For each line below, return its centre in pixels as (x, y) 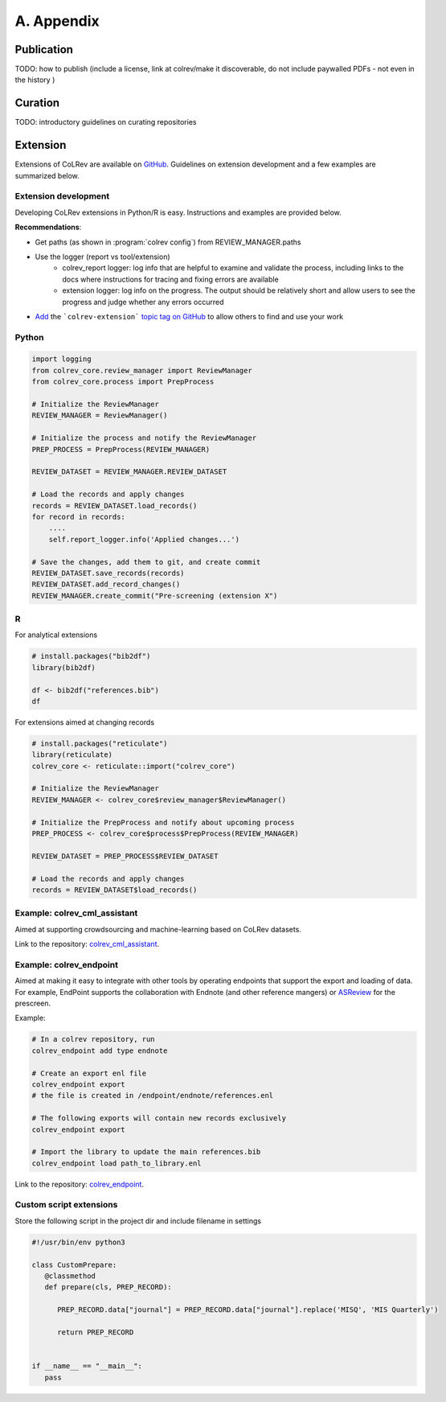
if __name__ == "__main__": (87, 1366)
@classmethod (70, 1276)
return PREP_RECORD (96, 1332)
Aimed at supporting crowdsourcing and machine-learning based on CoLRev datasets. (158, 929)
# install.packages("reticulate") (100, 743)
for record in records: (79, 516)
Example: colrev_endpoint (66, 964)
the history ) (35, 80)
